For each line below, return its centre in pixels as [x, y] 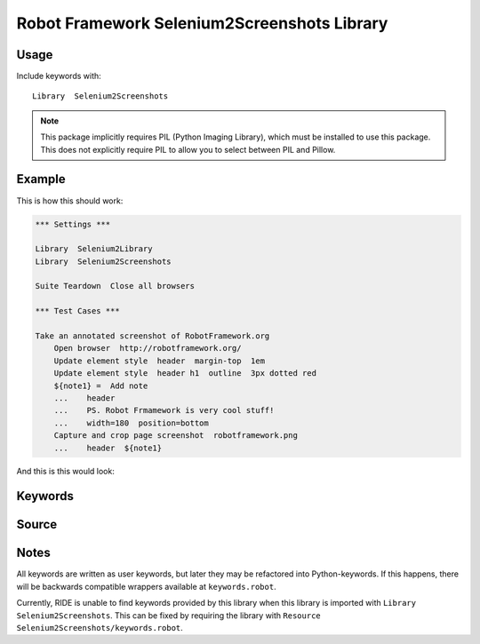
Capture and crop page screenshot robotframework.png [176, 436]
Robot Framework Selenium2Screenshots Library [202, 23]
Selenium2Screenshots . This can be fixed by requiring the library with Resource [168, 615]
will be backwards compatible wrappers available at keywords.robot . [146, 586]
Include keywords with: [59, 76]
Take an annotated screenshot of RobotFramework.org [152, 336]
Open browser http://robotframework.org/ [148, 348]
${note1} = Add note [101, 386]
